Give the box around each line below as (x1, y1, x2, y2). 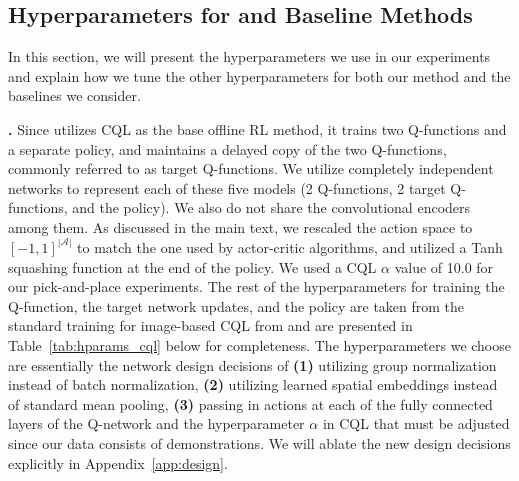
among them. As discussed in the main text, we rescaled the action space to (8, 216, 473, 237)
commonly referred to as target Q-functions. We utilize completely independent (8, 158, 494, 179)
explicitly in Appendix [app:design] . (8, 452, 228, 473)
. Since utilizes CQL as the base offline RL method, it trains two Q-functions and (8, 118, 507, 139)
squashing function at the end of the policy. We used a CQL (8, 256, 377, 277)
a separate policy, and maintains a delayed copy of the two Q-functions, (8, 138, 447, 159)
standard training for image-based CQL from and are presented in (8, 315, 413, 336)
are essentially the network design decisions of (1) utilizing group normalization (8, 354, 497, 375)
